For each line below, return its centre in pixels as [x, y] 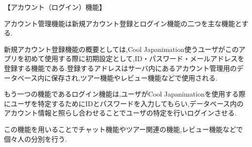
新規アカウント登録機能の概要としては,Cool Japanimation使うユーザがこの [121, 49]
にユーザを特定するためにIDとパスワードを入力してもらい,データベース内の [124, 103]
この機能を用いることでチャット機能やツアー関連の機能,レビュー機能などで [124, 129]
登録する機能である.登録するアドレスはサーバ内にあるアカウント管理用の [120, 68]
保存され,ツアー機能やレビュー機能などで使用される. [134, 77]
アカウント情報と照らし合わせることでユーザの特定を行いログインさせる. [120, 113]
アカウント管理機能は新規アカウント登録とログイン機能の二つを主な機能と [123, 23]
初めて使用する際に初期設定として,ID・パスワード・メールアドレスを [134, 58]
